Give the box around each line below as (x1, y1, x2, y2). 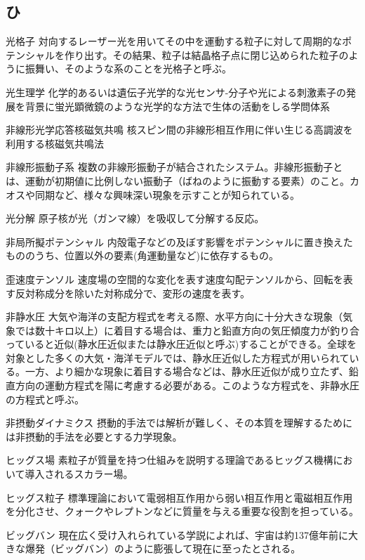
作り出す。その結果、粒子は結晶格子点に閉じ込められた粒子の (64, 47, 349, 62)
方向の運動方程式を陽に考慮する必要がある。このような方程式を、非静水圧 (15, 378, 359, 393)
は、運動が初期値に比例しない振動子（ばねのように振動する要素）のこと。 (6, 173, 350, 188)
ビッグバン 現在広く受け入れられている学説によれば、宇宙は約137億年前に (6, 527, 348, 542)
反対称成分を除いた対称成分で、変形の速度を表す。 (15, 285, 251, 300)
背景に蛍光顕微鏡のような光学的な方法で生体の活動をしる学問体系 (25, 98, 330, 113)
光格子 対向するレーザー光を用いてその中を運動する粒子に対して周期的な (6, 34, 343, 48)
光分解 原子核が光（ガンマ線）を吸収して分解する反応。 (6, 211, 265, 226)
